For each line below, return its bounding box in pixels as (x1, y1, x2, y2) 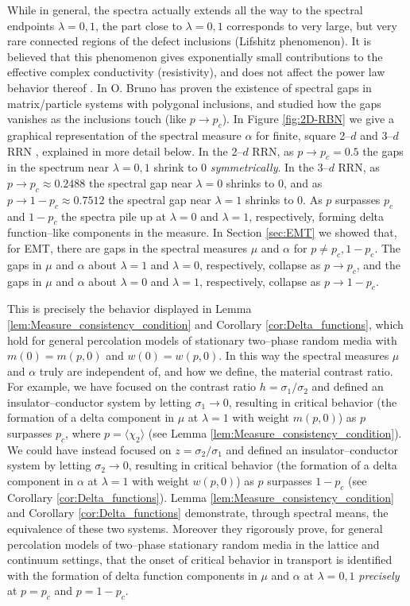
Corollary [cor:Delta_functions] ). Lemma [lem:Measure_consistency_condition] (7, 488, 394, 505)
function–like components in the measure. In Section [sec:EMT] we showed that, (7, 224, 397, 241)
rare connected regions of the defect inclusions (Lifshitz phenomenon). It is (7, 33, 372, 49)
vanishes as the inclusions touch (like (7, 110, 187, 127)
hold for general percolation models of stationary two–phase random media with (7, 331, 397, 348)
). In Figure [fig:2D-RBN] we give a (222, 110, 394, 127)
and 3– (360, 126, 393, 143)
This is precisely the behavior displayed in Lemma (7, 300, 252, 317)
